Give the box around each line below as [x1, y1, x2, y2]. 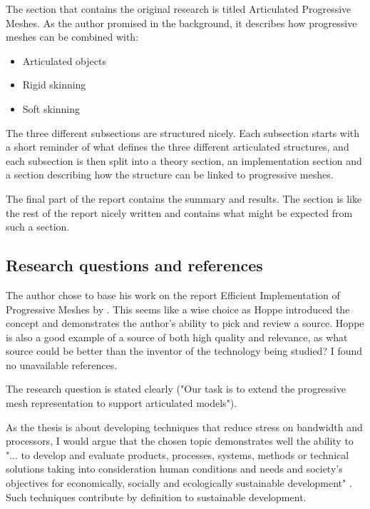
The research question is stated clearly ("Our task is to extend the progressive [6, 381, 346, 396]
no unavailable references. [6, 357, 118, 372]
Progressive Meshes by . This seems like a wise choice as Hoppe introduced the [6, 301, 350, 316]
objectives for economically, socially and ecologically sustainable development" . [6, 475, 352, 490]
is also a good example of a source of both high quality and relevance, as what [6, 329, 348, 344]
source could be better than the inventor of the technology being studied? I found [6, 343, 363, 358]
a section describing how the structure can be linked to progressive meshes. [6, 167, 334, 182]
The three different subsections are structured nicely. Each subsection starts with [6, 125, 360, 140]
